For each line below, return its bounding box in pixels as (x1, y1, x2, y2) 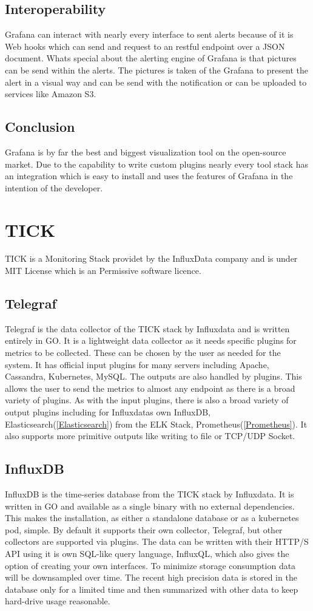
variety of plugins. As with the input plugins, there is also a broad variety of (5, 394, 289, 406)
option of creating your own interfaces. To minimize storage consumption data (5, 559, 296, 572)
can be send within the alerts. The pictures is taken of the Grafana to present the (5, 63, 308, 76)
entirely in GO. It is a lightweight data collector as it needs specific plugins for (5, 334, 297, 347)
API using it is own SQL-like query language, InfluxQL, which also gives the (5, 547, 289, 559)
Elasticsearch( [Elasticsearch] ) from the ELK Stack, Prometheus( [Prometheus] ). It (5, 417, 308, 430)
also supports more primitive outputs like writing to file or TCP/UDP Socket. (5, 429, 295, 442)
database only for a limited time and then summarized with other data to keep (5, 582, 298, 595)
